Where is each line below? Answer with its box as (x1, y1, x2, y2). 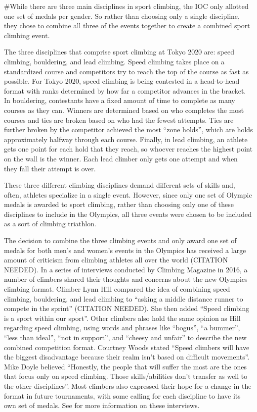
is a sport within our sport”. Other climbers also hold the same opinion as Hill (4, 312, 241, 323)
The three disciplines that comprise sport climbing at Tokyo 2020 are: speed (4, 47, 235, 57)
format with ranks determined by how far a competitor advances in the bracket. (4, 85, 246, 96)
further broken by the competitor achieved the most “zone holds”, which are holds (4, 124, 253, 135)
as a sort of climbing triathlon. (4, 218, 96, 229)
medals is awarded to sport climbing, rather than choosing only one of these (4, 199, 234, 209)
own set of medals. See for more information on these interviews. (4, 400, 200, 411)
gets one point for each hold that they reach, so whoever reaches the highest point (4, 144, 253, 154)
